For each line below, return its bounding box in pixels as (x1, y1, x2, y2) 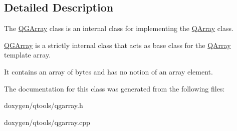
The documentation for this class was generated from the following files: (4, 83, 225, 93)
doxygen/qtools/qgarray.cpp (4, 116, 90, 127)
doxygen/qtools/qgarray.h (4, 100, 83, 110)
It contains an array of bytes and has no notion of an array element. (4, 66, 213, 76)
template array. (4, 49, 51, 60)
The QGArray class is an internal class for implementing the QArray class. (4, 23, 233, 33)
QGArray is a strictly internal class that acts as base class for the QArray (4, 39, 231, 50)
